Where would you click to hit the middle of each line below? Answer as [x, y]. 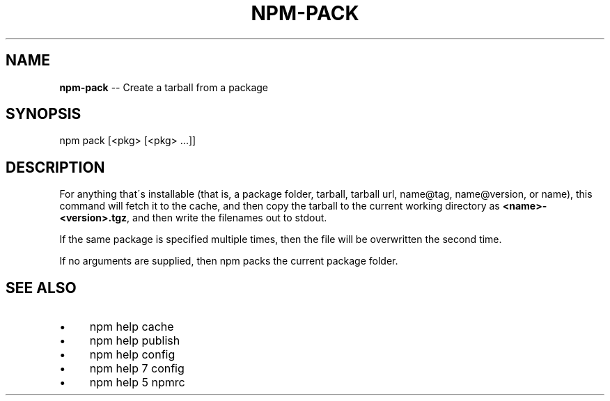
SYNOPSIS [44, 114]
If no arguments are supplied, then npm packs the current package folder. [229, 261]
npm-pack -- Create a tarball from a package [164, 87]
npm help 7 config [137, 369]
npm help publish [135, 341]
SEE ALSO [41, 288]
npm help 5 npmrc [137, 383]
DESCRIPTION [55, 167]
